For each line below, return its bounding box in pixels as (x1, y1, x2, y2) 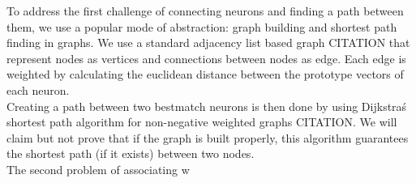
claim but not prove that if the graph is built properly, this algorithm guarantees (6, 129, 409, 146)
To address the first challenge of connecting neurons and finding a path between (6, 2, 404, 19)
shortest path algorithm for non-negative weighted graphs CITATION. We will (6, 113, 397, 130)
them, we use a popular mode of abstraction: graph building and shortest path (6, 18, 397, 35)
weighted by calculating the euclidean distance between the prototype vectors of (6, 66, 404, 83)
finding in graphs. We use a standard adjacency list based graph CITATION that (6, 34, 410, 51)
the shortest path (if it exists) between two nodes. (6, 145, 255, 162)
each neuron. (6, 81, 70, 98)
